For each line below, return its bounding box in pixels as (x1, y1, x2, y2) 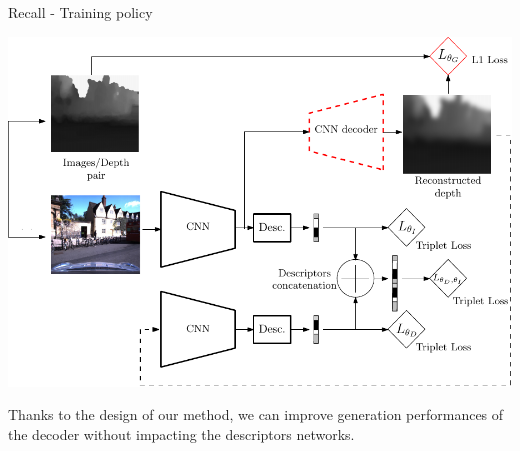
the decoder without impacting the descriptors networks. (8, 423, 355, 444)
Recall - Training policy (8, 2, 153, 22)
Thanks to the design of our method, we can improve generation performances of (8, 404, 504, 425)
